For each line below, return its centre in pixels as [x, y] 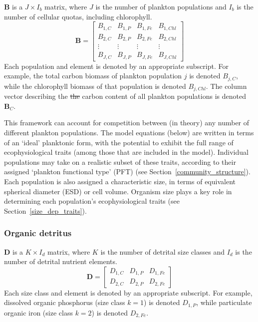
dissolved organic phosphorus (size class [65, 302]
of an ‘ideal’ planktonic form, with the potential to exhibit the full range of [119, 142]
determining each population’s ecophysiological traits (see [92, 201]
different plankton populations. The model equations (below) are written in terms [129, 132]
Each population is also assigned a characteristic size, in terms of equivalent [120, 181]
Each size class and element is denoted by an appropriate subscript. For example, [128, 292]
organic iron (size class [38, 312]
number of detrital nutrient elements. [61, 261]
